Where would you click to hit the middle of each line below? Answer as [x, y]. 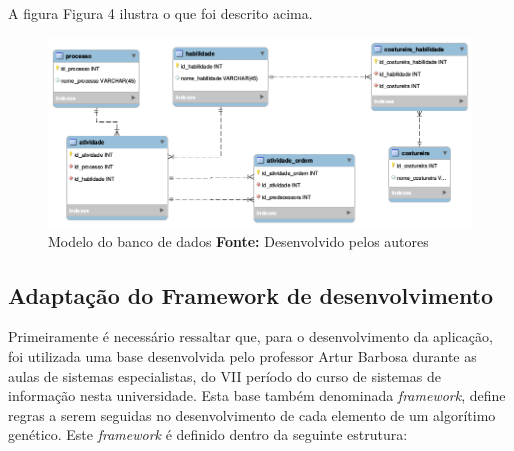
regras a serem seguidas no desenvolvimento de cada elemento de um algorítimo [252, 414]
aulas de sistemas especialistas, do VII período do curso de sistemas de [224, 375]
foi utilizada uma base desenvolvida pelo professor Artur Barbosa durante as [242, 355]
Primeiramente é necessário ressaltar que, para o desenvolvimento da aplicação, [250, 336]
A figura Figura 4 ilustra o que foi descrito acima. [160, 13]
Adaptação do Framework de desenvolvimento [251, 294]
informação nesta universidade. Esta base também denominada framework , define [257, 395]
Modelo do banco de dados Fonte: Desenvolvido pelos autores [238, 240]
